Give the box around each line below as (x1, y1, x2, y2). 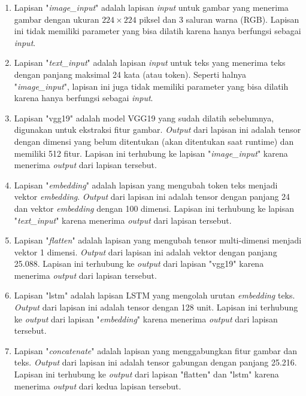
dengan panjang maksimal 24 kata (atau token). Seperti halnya (14, 68, 246, 80)
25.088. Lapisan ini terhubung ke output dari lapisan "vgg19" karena (14, 257, 264, 270)
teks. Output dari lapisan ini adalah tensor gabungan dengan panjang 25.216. (14, 356, 297, 368)
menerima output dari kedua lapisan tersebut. (14, 379, 181, 392)
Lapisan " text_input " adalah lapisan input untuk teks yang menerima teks (14, 56, 286, 69)
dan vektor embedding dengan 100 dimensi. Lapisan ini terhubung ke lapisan (14, 202, 295, 214)
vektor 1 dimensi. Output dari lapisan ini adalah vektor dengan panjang (14, 245, 277, 258)
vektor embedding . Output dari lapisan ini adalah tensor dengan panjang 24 (14, 190, 290, 203)
